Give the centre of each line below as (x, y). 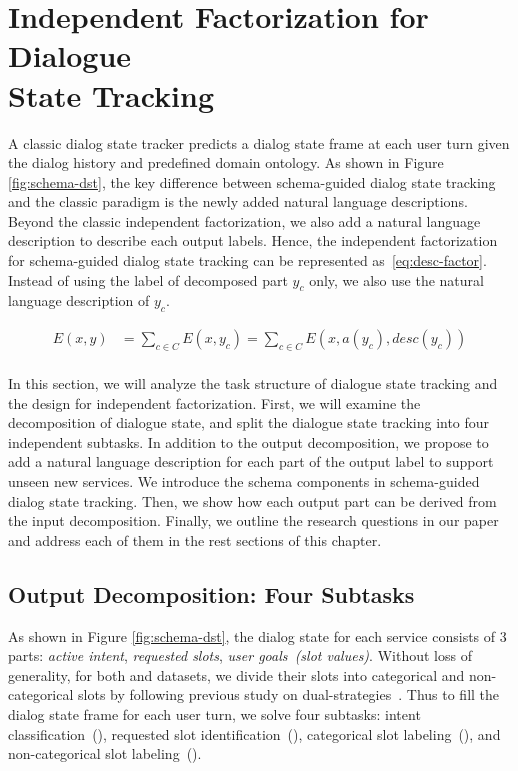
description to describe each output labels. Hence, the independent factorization (253, 240)
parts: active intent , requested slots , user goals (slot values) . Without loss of (240, 655)
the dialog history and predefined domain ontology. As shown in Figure (226, 162)
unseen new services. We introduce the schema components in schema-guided (244, 481)
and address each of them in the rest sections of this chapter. (195, 539)
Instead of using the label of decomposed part (148, 279)
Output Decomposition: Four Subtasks (211, 593)
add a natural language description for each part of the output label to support (251, 461)
